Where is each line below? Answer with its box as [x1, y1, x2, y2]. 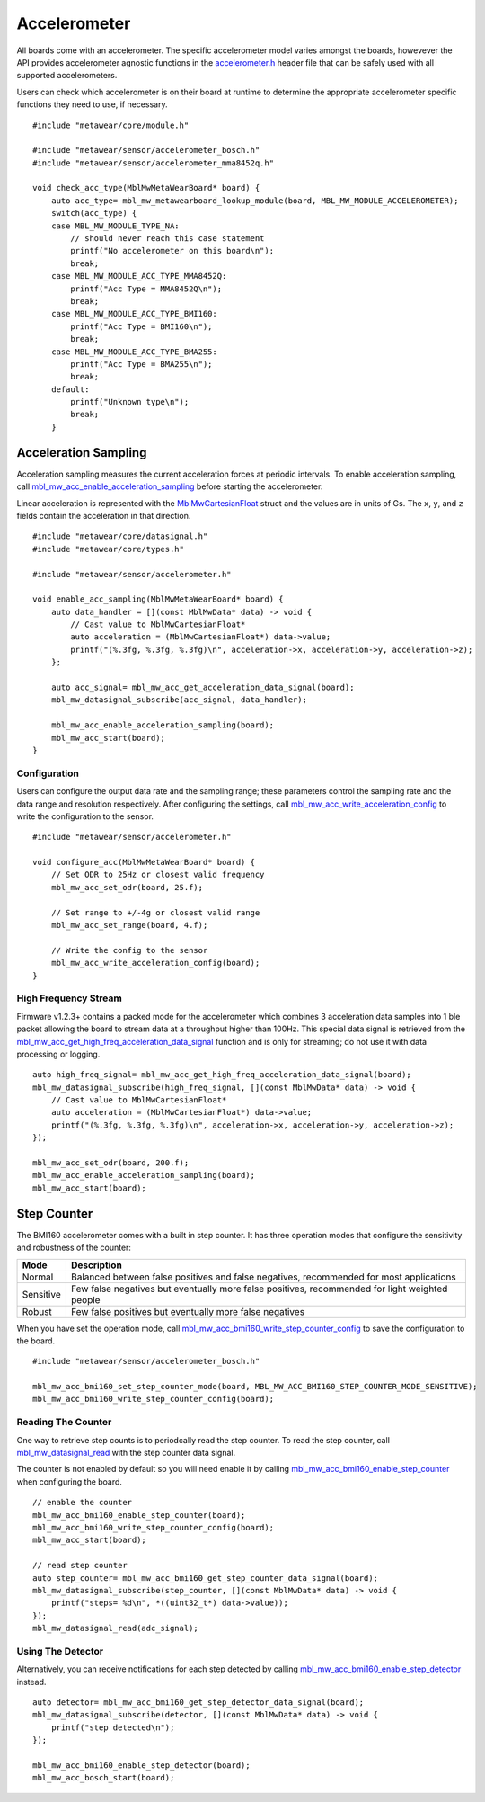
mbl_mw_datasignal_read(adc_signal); [32, 1623, 199, 1634]
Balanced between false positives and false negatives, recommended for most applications [70, 1271, 457, 1283]
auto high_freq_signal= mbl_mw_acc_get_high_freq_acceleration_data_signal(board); [32, 1070, 412, 1080]
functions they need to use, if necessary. [16, 99, 168, 110]
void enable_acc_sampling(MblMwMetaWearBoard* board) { [32, 594, 284, 604]
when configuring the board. [16, 1476, 123, 1487]
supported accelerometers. [16, 70, 118, 81]
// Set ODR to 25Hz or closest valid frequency [50, 870, 265, 880]
